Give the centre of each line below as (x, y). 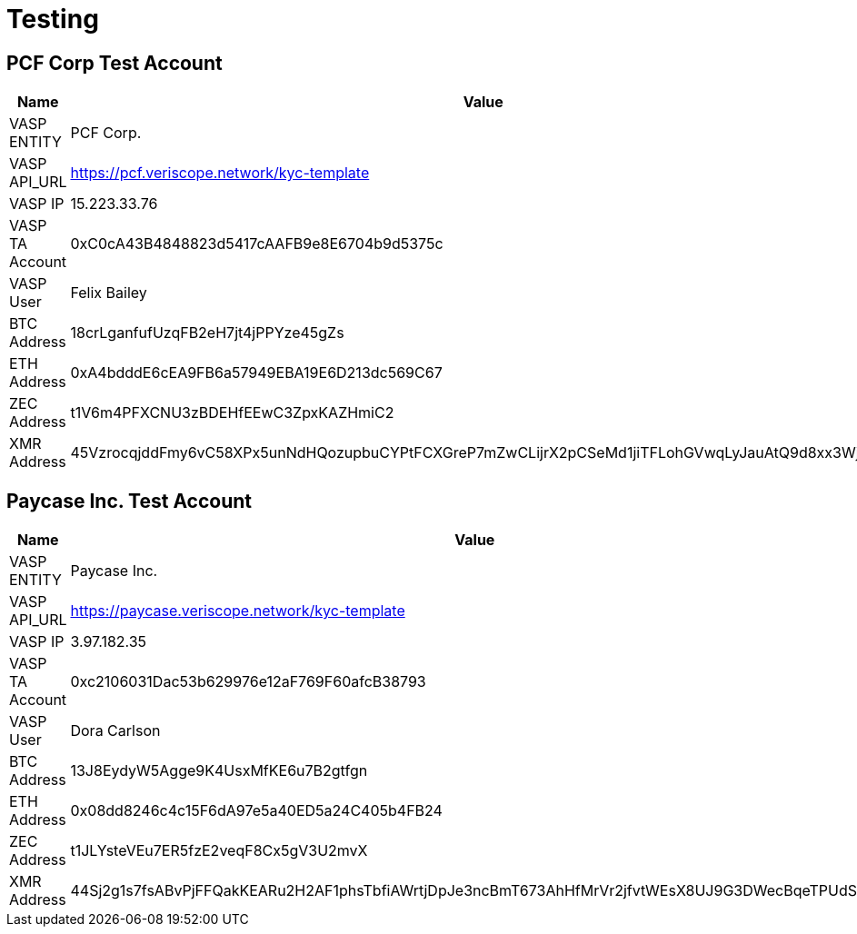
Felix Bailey (109, 293)
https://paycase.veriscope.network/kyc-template (238, 611)
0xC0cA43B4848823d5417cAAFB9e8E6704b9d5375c (257, 244)
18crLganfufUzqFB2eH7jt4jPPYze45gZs (207, 333)
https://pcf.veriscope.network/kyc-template (220, 173)
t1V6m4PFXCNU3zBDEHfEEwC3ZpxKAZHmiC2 (232, 413)
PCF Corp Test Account (115, 63)
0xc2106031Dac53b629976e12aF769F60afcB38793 (248, 682)
